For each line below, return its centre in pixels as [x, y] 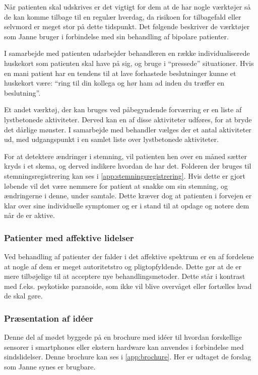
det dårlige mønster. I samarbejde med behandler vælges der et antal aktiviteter [128, 129]
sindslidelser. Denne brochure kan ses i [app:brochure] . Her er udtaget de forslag [128, 357]
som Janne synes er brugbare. [50, 367]
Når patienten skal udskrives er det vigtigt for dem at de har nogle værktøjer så [127, 7]
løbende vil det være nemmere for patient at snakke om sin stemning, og [116, 185]
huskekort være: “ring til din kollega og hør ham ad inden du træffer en [114, 83]
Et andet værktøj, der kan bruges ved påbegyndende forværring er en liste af [123, 109]
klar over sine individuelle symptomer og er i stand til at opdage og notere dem [127, 205]
